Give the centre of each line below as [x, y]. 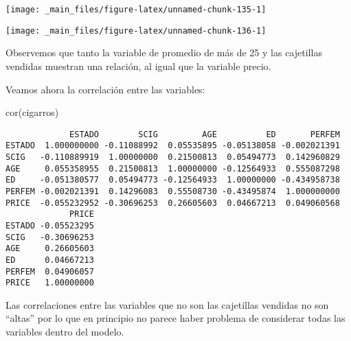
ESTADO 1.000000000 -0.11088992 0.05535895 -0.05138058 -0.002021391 [173, 146]
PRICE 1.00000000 [50, 283]
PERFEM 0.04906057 [50, 271]
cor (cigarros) [32, 112]
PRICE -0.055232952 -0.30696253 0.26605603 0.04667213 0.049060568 [173, 203]
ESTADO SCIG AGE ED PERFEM [205, 134]
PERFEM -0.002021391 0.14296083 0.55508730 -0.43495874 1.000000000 [173, 191]
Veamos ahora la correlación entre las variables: [105, 89]
